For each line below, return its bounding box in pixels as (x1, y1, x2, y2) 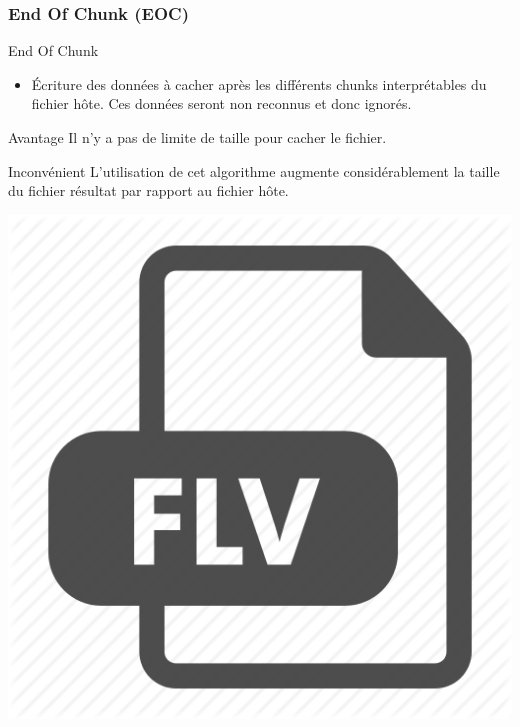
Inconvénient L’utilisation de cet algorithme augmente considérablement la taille (8, 160, 500, 181)
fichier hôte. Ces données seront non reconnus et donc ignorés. (31, 93, 412, 114)
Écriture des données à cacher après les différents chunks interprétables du (31, 73, 487, 94)
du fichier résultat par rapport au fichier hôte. (8, 180, 289, 201)
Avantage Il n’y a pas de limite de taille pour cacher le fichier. (8, 127, 387, 147)
